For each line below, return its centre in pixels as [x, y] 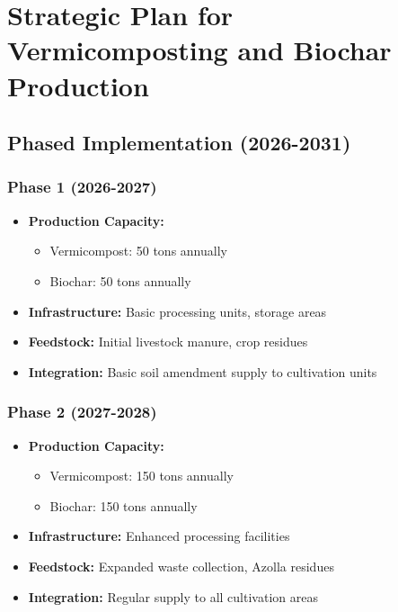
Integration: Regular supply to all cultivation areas [173, 596]
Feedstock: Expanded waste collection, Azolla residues [181, 566]
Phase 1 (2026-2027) [82, 187]
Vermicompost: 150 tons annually [142, 476]
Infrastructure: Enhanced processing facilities [159, 536]
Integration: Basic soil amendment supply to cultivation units [203, 371]
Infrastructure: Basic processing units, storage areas [177, 311]
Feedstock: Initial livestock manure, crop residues [168, 342]
